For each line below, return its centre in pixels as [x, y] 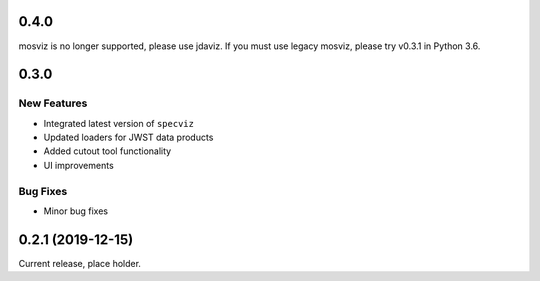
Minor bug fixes [76, 211]
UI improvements [78, 165]
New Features [53, 103]
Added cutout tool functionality [107, 151]
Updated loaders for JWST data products [128, 137]
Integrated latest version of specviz [119, 123]
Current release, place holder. [80, 263]
